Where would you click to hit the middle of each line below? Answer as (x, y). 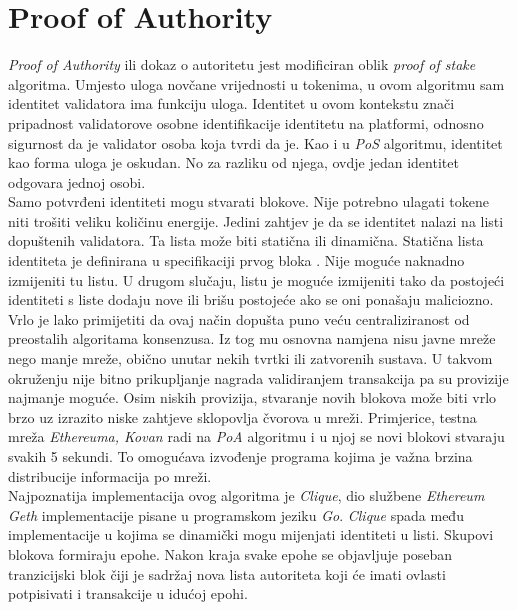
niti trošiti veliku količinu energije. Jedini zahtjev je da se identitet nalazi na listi (256, 220)
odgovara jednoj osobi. (77, 181)
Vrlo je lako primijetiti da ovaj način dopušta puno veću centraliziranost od (239, 318)
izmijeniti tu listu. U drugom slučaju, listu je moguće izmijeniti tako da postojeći (256, 279)
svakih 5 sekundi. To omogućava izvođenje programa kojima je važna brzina (240, 456)
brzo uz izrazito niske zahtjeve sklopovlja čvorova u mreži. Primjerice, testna (242, 416)
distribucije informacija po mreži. (110, 475)
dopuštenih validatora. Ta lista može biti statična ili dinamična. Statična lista (246, 240)
